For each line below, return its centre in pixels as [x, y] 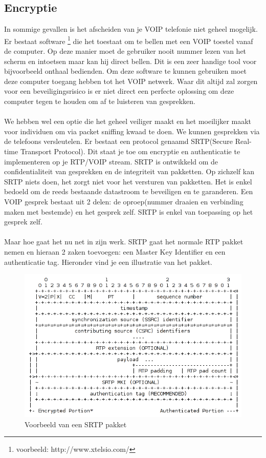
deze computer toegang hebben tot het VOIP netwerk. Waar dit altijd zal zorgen [131, 81]
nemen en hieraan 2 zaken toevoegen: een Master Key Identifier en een [115, 251]
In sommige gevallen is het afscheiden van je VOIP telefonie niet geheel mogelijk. [131, 29]
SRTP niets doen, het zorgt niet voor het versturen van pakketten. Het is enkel [128, 181]
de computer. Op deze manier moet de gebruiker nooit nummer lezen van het [125, 51]
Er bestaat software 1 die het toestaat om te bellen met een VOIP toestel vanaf [129, 40]
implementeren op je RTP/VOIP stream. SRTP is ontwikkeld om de [111, 161]
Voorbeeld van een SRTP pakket [76, 424]
